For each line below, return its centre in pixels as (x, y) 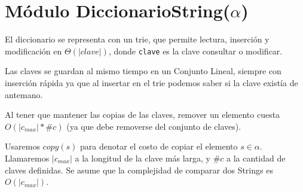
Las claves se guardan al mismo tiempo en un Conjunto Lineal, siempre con (143, 71)
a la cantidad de (256, 158)
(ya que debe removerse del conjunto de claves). (154, 126)
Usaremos (22, 146)
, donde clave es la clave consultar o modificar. (195, 51)
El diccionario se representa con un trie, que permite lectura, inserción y (137, 39)
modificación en (33, 51)
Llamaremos (27, 158)
